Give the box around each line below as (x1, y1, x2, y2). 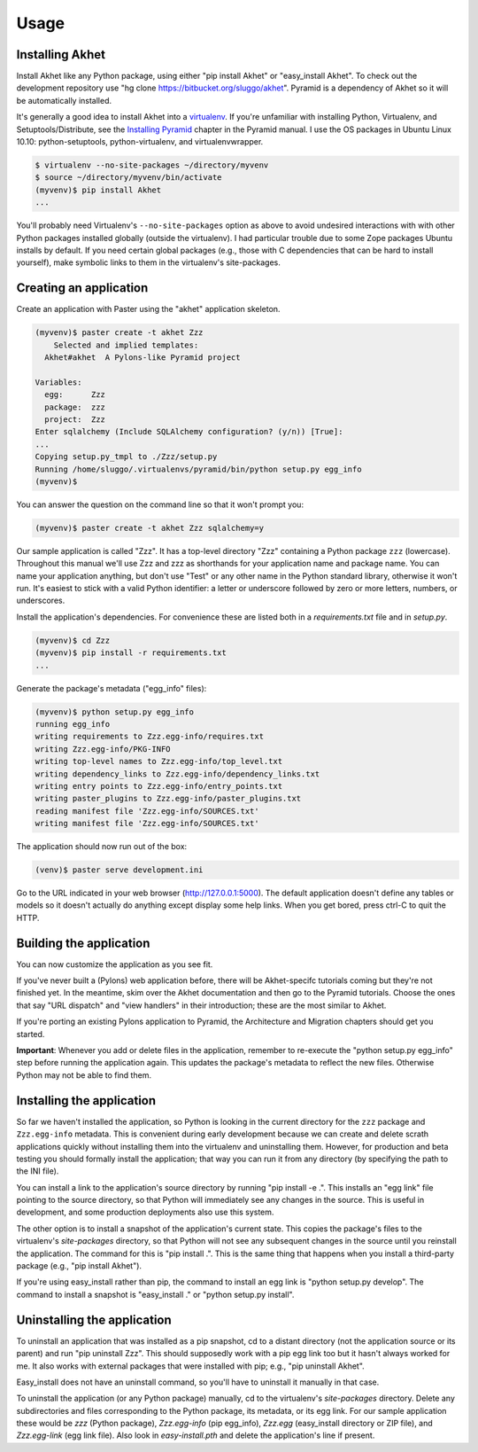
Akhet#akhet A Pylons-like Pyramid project (44, 353, 241, 363)
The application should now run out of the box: (16, 841, 188, 852)
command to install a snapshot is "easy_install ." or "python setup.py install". (16, 1289, 295, 1300)
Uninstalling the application (16, 1312, 172, 1327)
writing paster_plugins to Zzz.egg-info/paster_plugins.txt (35, 793, 302, 804)
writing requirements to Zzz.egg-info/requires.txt (35, 731, 265, 742)
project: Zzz (44, 414, 106, 425)
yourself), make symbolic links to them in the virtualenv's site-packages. (16, 257, 281, 268)
